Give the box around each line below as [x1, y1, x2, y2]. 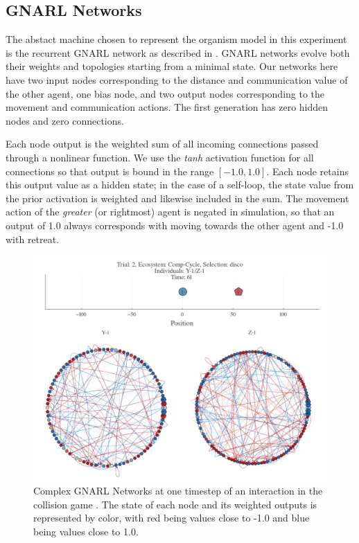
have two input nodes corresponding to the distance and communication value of [6, 72, 348, 87]
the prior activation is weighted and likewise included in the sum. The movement [6, 190, 349, 205]
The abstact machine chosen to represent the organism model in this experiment [6, 32, 347, 46]
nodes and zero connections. [6, 113, 124, 127]
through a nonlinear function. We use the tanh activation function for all [6, 150, 314, 164]
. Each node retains [266, 163, 349, 178]
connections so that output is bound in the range [6, 163, 214, 178]
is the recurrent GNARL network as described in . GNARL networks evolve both [6, 45, 350, 60]
